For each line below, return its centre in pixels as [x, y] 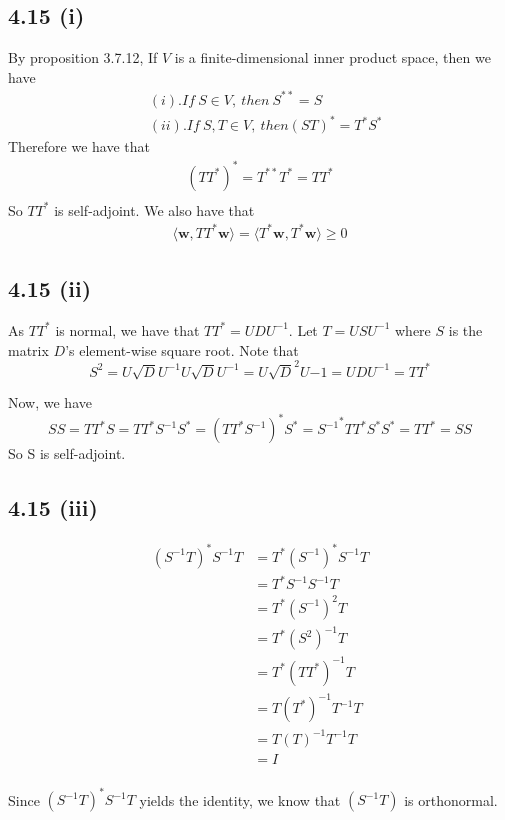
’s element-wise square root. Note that [182, 349]
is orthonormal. [451, 799]
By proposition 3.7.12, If [83, 57]
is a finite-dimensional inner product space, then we [332, 57]
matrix [28, 349]
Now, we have [50, 402]
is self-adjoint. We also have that [154, 209]
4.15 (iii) [53, 507]
